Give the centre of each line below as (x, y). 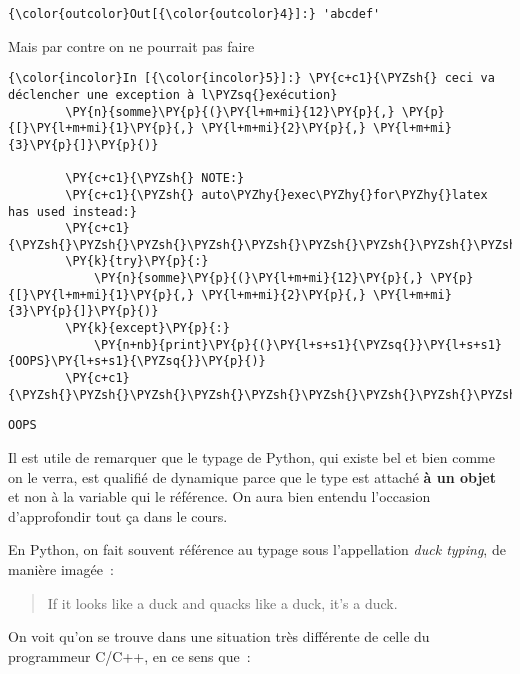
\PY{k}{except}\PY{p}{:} (147, 328)
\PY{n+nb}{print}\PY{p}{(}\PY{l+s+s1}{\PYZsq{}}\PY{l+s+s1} (297, 344)
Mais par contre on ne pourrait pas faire (131, 45)
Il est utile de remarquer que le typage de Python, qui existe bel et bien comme (251, 457)
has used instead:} (72, 211)
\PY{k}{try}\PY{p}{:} (137, 261)
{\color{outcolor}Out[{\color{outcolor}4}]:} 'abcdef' (194, 14)
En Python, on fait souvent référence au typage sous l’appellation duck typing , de (257, 549)
